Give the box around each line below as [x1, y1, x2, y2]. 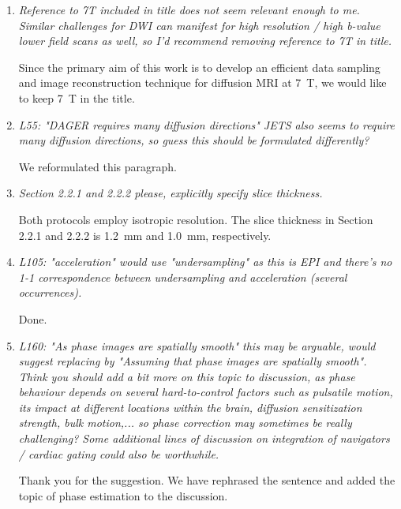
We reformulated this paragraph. [18, 158, 177, 174]
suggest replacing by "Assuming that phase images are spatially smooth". [18, 353, 367, 369]
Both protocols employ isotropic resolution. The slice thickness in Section [18, 211, 373, 227]
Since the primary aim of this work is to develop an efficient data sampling [18, 58, 380, 75]
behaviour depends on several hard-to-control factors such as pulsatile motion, [18, 384, 393, 400]
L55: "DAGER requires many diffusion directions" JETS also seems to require [18, 116, 395, 133]
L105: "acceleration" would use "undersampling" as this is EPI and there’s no [18, 253, 392, 270]
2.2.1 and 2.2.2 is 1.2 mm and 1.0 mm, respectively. [18, 226, 272, 243]
